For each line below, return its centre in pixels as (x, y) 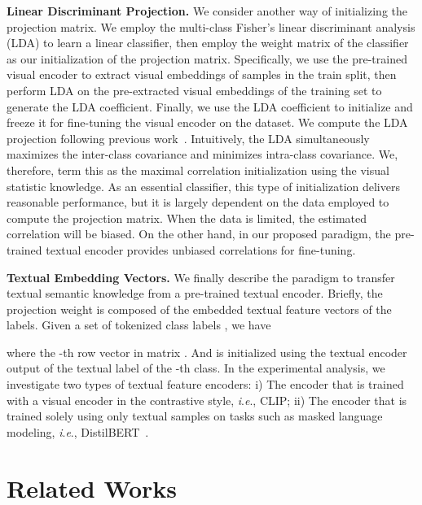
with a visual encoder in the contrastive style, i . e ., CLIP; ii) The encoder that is (207, 400)
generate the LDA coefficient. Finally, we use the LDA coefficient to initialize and (210, 106)
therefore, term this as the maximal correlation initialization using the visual (198, 170)
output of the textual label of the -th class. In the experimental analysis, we (196, 368)
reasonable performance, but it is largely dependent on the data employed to (198, 202)
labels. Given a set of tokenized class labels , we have (139, 325)
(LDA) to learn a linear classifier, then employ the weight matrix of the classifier (208, 43)
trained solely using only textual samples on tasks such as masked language (195, 416)
